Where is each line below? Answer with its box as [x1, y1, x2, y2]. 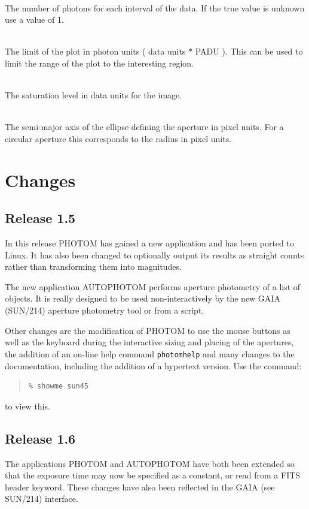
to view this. [5, 399, 50, 412]
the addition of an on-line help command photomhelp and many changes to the [5, 347, 295, 360]
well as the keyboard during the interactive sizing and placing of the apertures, [5, 336, 294, 348]
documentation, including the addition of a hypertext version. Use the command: [5, 359, 302, 372]
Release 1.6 [5, 429, 76, 447]
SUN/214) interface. [5, 492, 78, 505]
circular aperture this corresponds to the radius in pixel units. [5, 132, 232, 144]
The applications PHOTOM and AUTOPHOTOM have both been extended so [5, 457, 295, 469]
